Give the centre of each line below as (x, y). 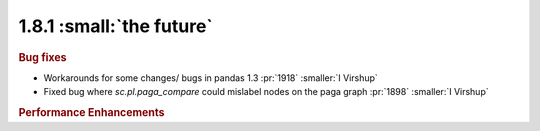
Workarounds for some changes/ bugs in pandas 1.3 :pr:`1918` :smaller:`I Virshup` (211, 77)
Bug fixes (42, 57)
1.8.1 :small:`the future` (116, 26)
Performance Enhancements (91, 112)
